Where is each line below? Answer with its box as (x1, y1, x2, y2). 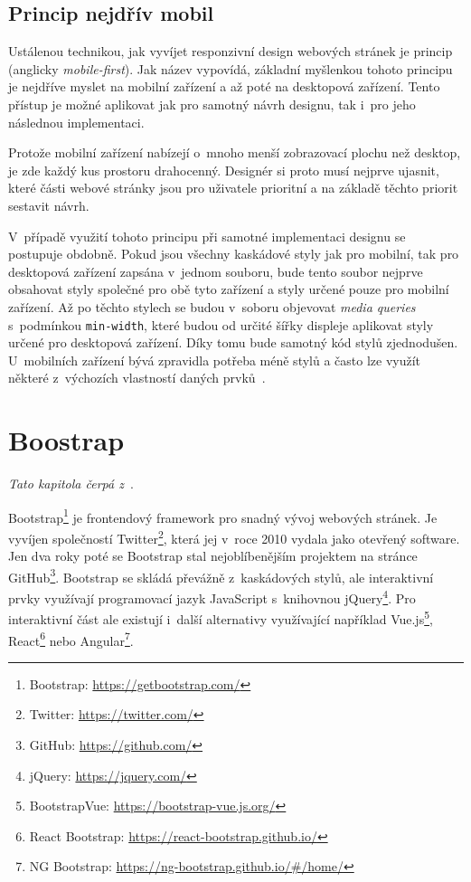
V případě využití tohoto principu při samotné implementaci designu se (8, 226, 406, 245)
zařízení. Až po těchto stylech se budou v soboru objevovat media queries (8, 297, 416, 316)
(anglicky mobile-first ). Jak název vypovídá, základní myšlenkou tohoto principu (8, 59, 453, 78)
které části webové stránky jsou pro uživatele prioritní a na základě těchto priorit (8, 178, 458, 197)
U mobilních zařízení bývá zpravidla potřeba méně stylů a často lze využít (8, 350, 421, 369)
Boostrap (8, 422, 125, 459)
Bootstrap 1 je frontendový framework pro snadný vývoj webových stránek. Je (8, 505, 438, 526)
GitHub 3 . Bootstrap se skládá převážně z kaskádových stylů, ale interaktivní (8, 564, 434, 586)
